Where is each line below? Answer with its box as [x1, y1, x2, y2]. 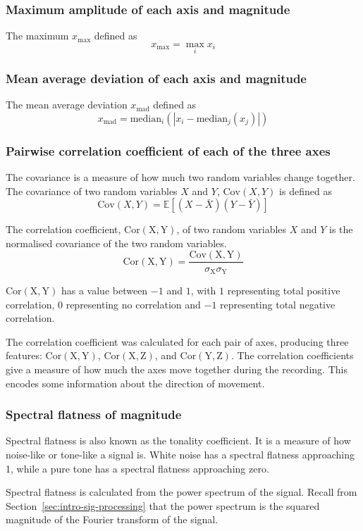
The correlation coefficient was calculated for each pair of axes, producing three [6, 334, 349, 349]
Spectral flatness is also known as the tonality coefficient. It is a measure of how [6, 433, 351, 448]
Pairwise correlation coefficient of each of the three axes [6, 142, 331, 159]
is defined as [279, 183, 332, 198]
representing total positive [227, 282, 340, 297]
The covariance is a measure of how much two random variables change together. [6, 170, 355, 185]
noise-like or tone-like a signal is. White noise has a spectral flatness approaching [6, 446, 355, 461]
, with [190, 282, 216, 297]
